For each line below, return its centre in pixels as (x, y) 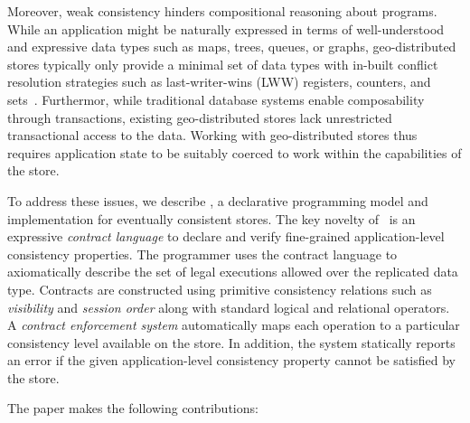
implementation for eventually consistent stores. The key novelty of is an (211, 218)
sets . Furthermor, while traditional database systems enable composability (216, 99)
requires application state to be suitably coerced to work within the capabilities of (235, 152)
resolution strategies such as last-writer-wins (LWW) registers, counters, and (219, 82)
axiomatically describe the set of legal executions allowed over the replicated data (233, 272)
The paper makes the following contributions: (133, 408)
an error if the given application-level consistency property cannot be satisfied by (231, 360)
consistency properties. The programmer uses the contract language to (202, 254)
